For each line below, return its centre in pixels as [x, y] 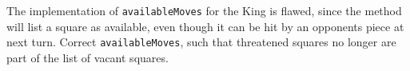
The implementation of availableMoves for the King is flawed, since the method [204, 10]
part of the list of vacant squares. [88, 57]
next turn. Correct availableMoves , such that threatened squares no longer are [201, 42]
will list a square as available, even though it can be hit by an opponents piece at [205, 26]
